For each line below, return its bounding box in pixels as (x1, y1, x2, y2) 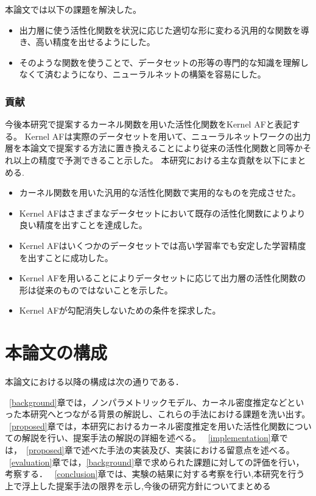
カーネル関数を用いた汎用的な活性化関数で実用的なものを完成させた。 (19, 186, 301, 199)
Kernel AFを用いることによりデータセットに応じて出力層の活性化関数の (19, 271, 306, 284)
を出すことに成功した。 (19, 251, 113, 264)
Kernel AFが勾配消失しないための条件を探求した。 (19, 304, 221, 317)
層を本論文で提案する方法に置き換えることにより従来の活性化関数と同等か (5, 142, 303, 154)
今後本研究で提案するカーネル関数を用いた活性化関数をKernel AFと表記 (5, 118, 292, 131)
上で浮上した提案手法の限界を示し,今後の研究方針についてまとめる (5, 479, 271, 492)
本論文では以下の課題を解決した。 (5, 3, 141, 15)
